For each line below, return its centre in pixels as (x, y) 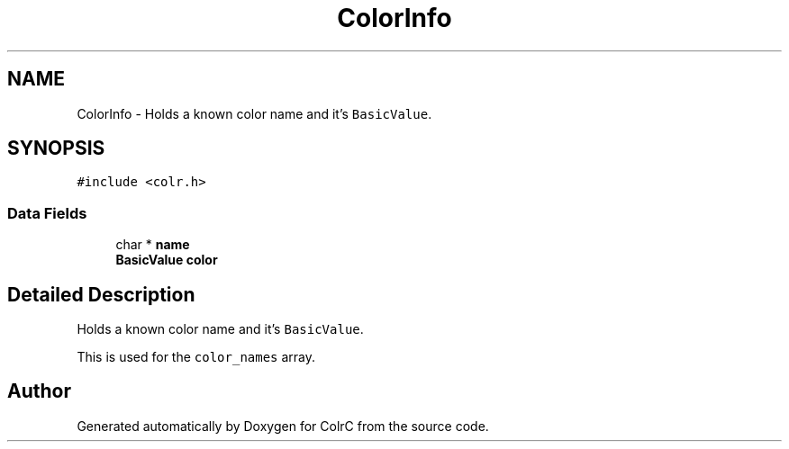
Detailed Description (101, 294)
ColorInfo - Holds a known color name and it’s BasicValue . (254, 113)
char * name (153, 245)
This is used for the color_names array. (196, 357)
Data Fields (47, 213)
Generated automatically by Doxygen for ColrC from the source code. (283, 426)
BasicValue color (167, 260)
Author (39, 391)
